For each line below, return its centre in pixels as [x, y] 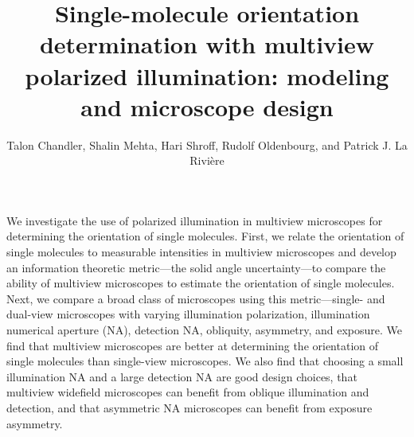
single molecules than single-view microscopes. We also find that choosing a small [205, 361]
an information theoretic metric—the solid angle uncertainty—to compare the [196, 267]
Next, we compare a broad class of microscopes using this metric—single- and [196, 298]
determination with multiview [207, 44]
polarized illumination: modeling [207, 75]
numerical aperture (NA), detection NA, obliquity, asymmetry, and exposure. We [204, 330]
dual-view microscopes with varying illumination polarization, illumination [188, 314]
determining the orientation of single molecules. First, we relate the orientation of [205, 236]
